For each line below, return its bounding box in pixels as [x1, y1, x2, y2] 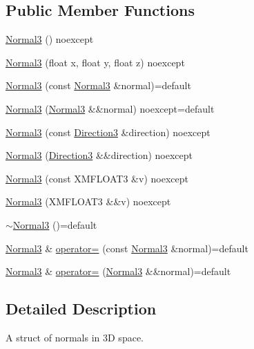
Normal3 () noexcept [6, 32, 94, 46]
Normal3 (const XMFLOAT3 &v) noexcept [6, 171, 188, 185]
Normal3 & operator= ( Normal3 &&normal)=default [6, 264, 231, 279]
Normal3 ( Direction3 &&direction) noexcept [6, 148, 193, 162]
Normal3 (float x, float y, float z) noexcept [6, 55, 185, 69]
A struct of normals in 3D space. [6, 330, 144, 344]
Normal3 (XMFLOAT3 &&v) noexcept [6, 194, 171, 209]
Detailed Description [6, 298, 157, 319]
